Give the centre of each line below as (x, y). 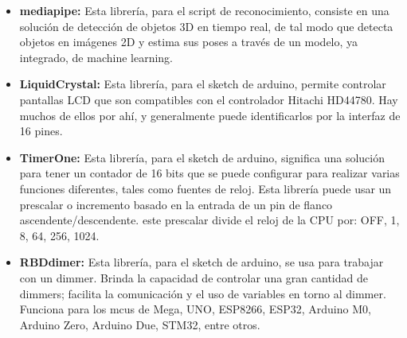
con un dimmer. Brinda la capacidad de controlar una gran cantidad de (194, 277)
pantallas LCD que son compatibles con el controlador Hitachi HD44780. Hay (209, 99)
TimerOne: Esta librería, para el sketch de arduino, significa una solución (202, 157)
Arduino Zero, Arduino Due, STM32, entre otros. (140, 324)
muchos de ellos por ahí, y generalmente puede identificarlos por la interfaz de (210, 115)
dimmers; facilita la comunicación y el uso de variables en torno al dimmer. (203, 293)
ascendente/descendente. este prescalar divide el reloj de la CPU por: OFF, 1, (209, 220)
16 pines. (41, 131)
